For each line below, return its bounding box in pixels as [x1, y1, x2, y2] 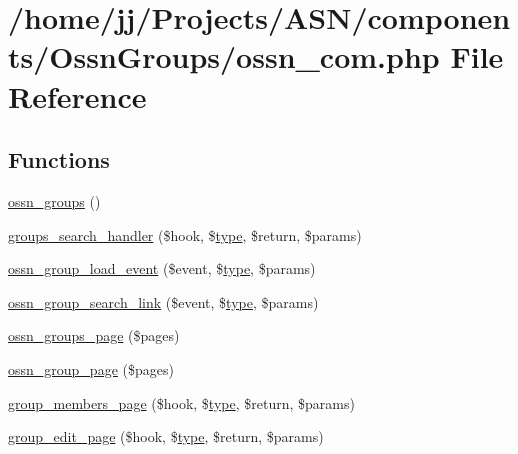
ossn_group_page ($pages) [8, 358, 174, 379]
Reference [8, 75, 147, 116]
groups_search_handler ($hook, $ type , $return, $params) [8, 224, 362, 245]
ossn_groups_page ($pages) [8, 325, 180, 346]
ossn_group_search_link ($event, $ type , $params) [8, 291, 319, 312]
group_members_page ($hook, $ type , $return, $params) [8, 392, 355, 413]
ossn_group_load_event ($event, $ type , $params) [8, 258, 316, 279]
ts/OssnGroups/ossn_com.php [8, 36, 440, 77]
